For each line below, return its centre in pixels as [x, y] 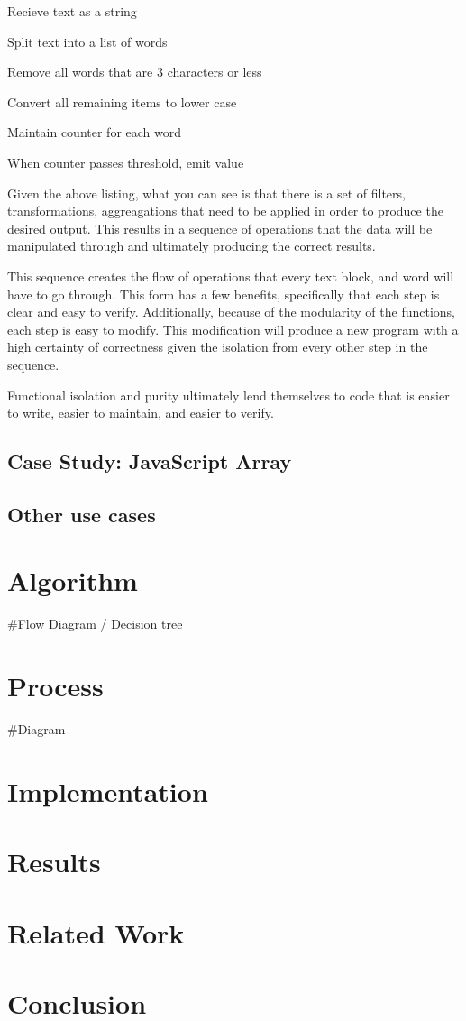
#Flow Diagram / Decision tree [95, 624]
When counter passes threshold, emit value [126, 162]
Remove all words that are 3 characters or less [135, 72]
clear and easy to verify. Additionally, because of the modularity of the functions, [232, 312]
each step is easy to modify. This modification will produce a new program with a [233, 329]
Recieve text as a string [72, 11]
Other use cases [82, 514]
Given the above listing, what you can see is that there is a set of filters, [206, 193]
